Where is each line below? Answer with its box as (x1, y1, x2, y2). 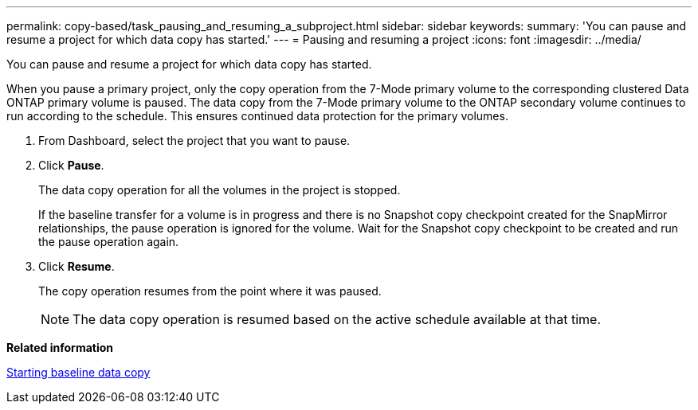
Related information (6, 341, 114, 354)
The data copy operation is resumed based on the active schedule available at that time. (73, 311, 602, 327)
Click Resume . (38, 260, 115, 273)
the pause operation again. (38, 235, 179, 248)
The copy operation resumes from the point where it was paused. (38, 284, 382, 298)
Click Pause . (38, 158, 104, 172)
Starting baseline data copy (6, 365, 151, 379)
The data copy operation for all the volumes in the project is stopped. (38, 183, 401, 197)
